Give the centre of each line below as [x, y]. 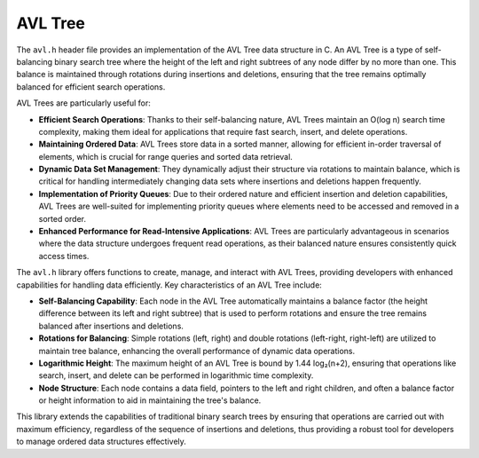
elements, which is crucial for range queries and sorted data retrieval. [165, 156]
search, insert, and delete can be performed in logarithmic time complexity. [176, 375]
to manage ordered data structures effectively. [101, 442]
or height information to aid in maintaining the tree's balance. [150, 400]
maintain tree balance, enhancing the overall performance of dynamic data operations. [197, 351]
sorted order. [62, 218]
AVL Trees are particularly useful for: [83, 103]
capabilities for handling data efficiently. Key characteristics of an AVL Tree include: [169, 285]
